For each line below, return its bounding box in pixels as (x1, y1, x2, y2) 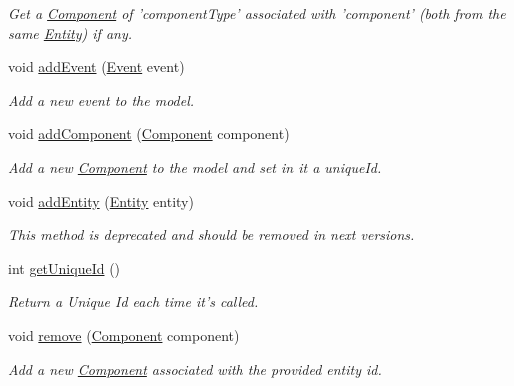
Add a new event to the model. (8, 89, 195, 110)
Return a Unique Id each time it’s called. (8, 291, 259, 312)
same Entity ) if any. (8, 22, 133, 43)
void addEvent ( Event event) (8, 56, 185, 77)
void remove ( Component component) (8, 324, 240, 345)
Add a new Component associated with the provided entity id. (8, 358, 382, 379)
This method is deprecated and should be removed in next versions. (8, 224, 415, 245)
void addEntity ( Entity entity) (8, 190, 194, 211)
